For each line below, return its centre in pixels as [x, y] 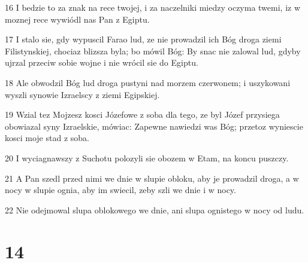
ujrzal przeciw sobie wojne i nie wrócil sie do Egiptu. [102, 62]
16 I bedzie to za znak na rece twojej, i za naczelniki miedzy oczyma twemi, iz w [153, 7]
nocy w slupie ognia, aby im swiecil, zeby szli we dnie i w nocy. [120, 190]
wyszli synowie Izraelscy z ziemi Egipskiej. [82, 94]
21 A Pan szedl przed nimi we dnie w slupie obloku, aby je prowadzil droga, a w [152, 178]
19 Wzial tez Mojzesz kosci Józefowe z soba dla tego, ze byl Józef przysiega [142, 114]
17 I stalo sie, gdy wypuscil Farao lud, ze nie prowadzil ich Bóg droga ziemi [143, 39]
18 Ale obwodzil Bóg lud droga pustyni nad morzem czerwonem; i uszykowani [148, 82]
